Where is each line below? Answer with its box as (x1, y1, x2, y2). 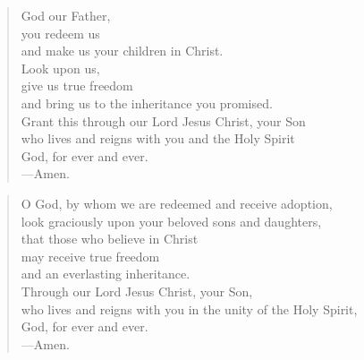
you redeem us (21, 23, 100, 42)
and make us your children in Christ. (21, 41, 224, 60)
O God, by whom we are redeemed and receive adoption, (21, 193, 333, 212)
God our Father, (21, 6, 111, 24)
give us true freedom (21, 76, 133, 95)
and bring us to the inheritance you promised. (21, 93, 273, 112)
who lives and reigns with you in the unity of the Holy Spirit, (21, 299, 358, 318)
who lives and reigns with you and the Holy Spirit (21, 129, 295, 148)
